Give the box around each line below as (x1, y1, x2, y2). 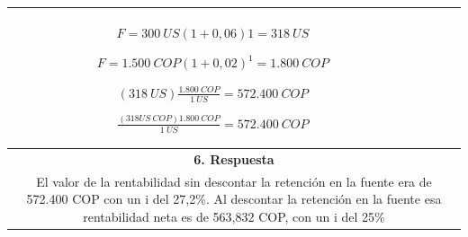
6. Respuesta (193, 149, 274, 168)
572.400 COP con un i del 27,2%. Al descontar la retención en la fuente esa (26, 189, 442, 208)
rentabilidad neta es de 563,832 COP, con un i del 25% (83, 206, 385, 225)
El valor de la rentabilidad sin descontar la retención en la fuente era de (36, 171, 432, 190)
